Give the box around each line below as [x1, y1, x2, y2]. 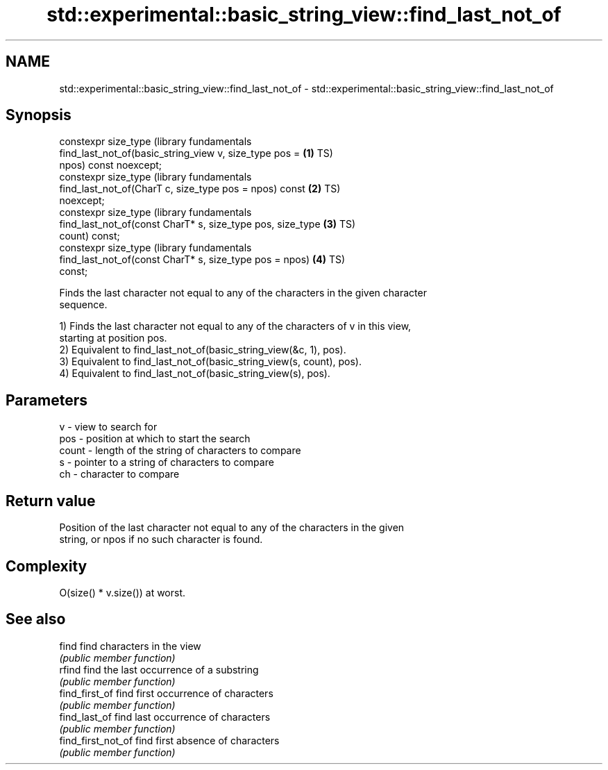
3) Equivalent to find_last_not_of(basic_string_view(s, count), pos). [59, 355, 362, 368]
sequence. [59, 299, 108, 311]
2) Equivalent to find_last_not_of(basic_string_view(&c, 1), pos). [59, 344, 346, 356]
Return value [6, 492, 96, 510]
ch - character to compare [59, 468, 180, 480]
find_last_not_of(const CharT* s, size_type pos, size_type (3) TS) [59, 218, 356, 231]
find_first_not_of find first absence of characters [59, 734, 280, 746]
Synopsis [6, 106, 71, 124]
